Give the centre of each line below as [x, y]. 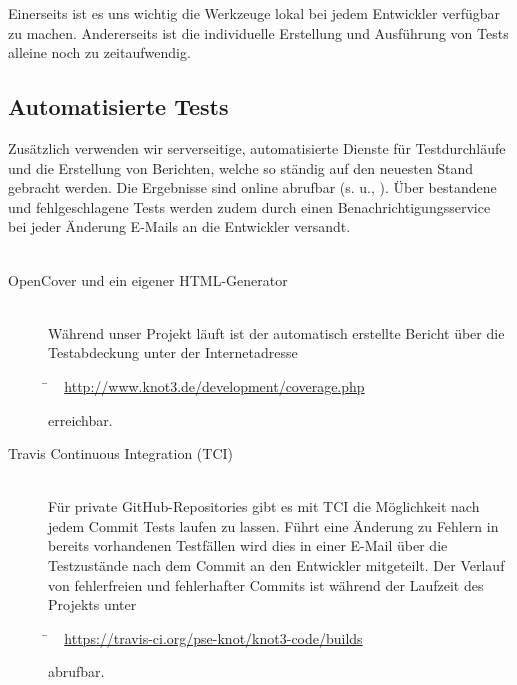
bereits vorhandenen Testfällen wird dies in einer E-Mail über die [248, 545]
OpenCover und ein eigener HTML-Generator [148, 279]
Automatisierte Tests [118, 106]
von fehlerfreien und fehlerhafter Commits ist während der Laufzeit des [266, 584]
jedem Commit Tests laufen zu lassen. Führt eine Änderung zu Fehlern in [273, 525]
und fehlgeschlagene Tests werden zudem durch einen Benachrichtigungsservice [249, 206]
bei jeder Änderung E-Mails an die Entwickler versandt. [179, 226]
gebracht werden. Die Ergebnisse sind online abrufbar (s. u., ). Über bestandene [252, 187]
